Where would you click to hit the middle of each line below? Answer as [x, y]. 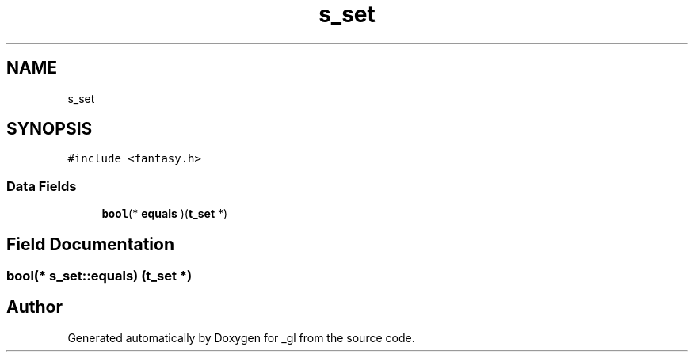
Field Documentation [90, 244]
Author [34, 307]
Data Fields [42, 186]
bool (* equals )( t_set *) [165, 214]
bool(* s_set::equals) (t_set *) [99, 276]
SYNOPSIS [50, 129]
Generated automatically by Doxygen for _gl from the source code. [241, 337]
